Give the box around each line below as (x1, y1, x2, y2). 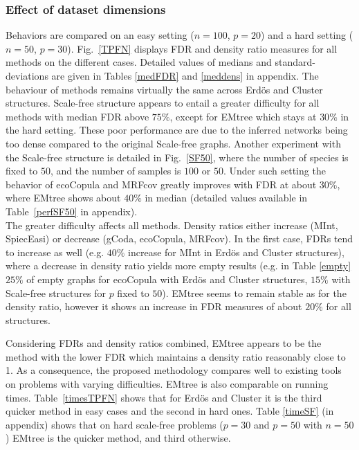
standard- (275, 55, 315, 69)
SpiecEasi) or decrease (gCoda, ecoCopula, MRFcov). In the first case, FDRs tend (6, 231, 353, 246)
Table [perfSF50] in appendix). (6, 204, 138, 218)
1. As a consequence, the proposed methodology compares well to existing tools (6, 363, 342, 377)
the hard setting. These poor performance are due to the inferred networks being (6, 123, 348, 137)
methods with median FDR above (6, 109, 149, 123)
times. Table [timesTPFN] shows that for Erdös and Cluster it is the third (6, 390, 322, 404)
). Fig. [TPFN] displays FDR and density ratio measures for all (67, 41, 338, 55)
